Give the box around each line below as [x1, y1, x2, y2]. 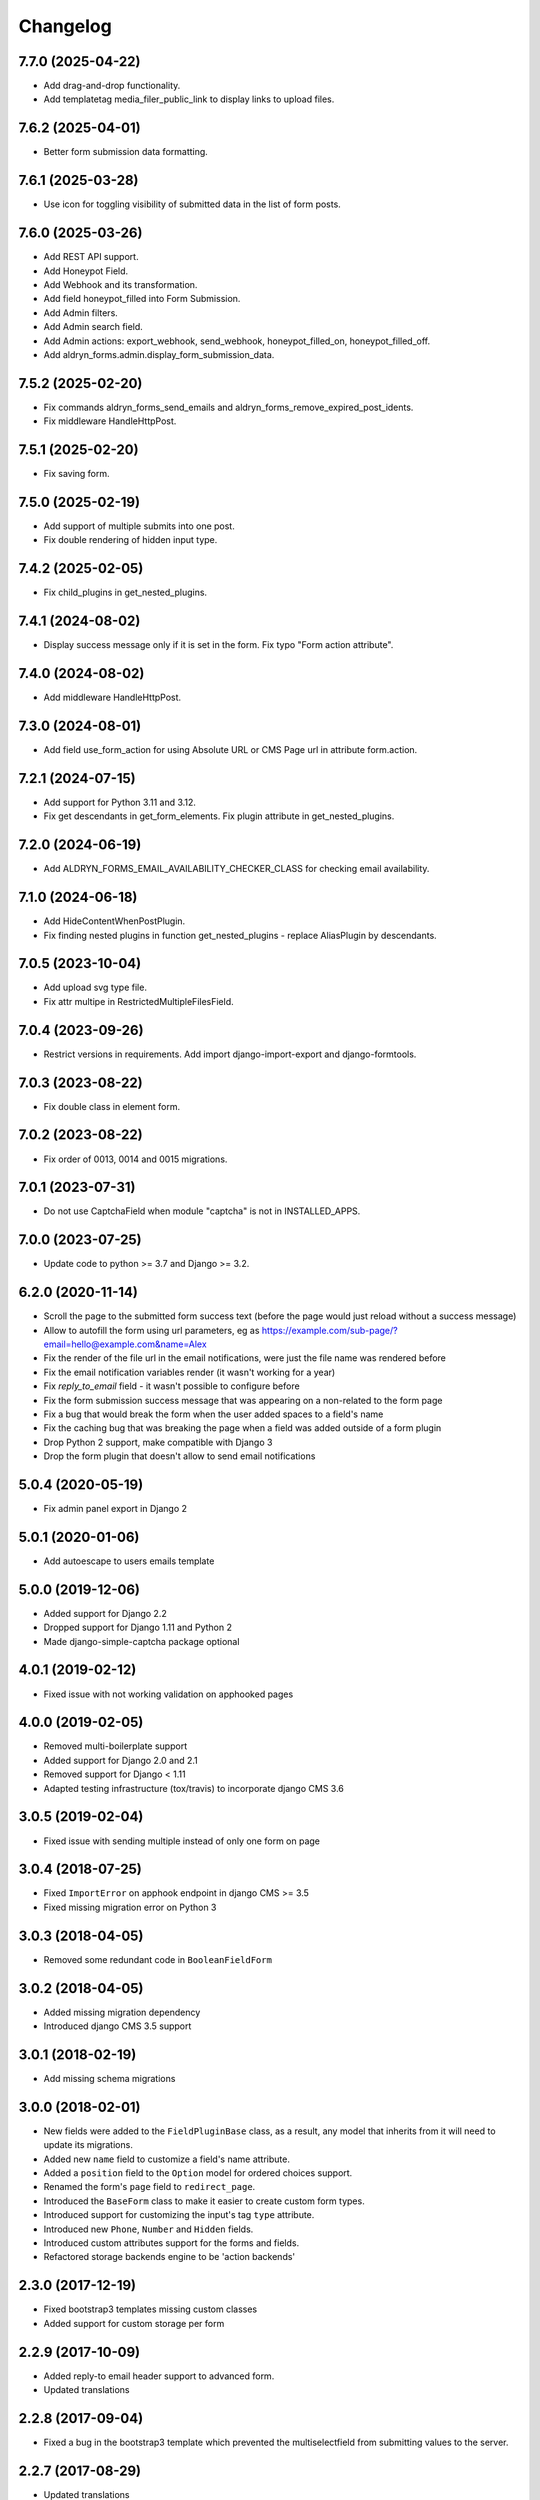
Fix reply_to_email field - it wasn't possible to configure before [43, 1380, 300, 1392]
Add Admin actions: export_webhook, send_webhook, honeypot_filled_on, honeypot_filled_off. [43, 335, 431, 347]
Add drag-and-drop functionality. [43, 80, 181, 92]
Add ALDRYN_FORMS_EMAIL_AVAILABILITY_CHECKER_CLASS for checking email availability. [43, 863, 430, 875]
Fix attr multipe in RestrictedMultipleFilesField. [43, 995, 234, 1007]
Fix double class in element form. [43, 1100, 180, 1112]
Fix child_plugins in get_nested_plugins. [43, 586, 208, 599]
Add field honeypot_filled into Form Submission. [43, 293, 241, 305]
